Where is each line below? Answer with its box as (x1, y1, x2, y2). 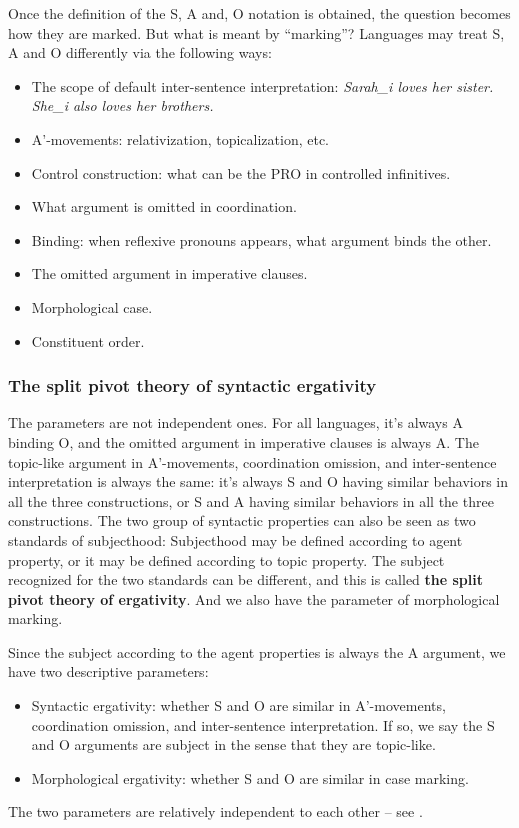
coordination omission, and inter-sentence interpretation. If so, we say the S (31, 714, 495, 735)
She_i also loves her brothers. (31, 95, 214, 116)
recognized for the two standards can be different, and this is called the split (8, 569, 483, 590)
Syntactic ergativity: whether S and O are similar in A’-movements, (31, 695, 446, 716)
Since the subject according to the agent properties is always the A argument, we (8, 641, 506, 662)
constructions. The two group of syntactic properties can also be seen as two (8, 510, 476, 531)
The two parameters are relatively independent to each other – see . (8, 801, 423, 822)
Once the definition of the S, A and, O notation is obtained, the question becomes (8, 3, 511, 23)
